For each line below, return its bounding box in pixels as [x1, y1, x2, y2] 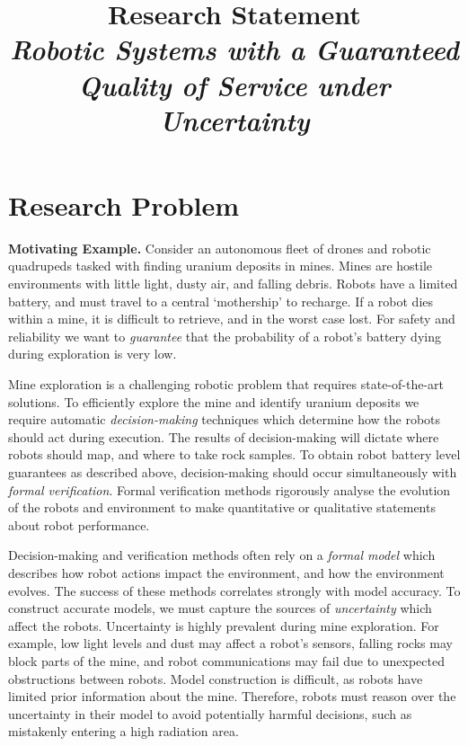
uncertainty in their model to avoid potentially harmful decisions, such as [8, 704, 412, 723]
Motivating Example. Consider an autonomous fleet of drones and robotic [8, 238, 431, 257]
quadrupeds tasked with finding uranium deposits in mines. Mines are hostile [8, 256, 433, 275]
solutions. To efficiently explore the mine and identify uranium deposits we [8, 392, 419, 411]
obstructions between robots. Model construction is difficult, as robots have [8, 669, 423, 688]
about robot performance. [8, 515, 150, 534]
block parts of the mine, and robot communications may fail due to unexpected [8, 651, 445, 670]
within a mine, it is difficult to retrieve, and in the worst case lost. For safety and [8, 309, 455, 328]
